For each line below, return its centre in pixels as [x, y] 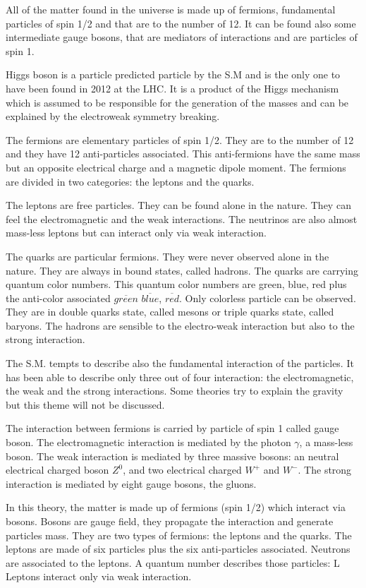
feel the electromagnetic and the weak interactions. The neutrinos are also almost [182, 218]
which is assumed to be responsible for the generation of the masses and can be [177, 102]
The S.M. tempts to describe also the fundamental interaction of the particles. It [180, 363]
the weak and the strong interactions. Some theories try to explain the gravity [175, 391]
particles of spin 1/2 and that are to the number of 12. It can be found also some [181, 23]
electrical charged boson [57, 470]
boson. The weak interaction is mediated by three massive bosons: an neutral [172, 456]
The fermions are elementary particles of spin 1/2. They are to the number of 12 [180, 139]
